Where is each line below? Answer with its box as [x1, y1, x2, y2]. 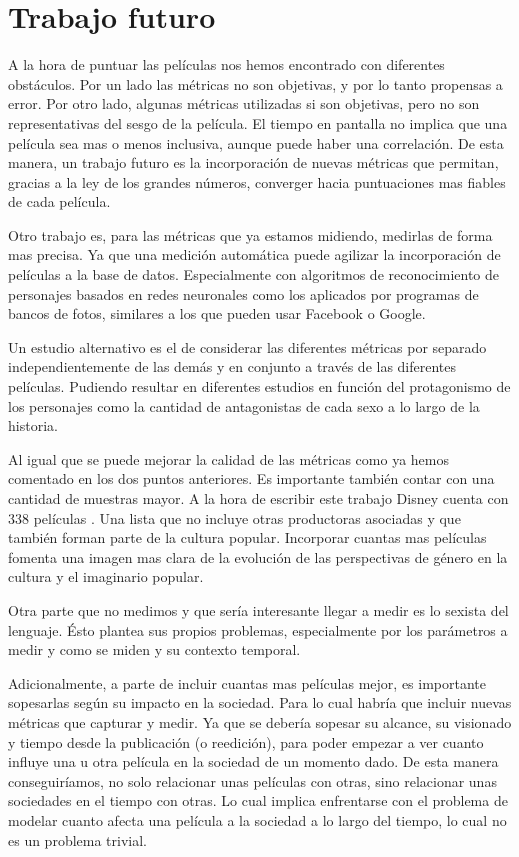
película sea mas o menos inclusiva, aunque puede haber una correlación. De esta [8, 132, 504, 153]
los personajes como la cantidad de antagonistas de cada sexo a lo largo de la [8, 395, 480, 416]
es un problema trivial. [8, 829, 148, 850]
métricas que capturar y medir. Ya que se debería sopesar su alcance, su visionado [8, 711, 512, 732]
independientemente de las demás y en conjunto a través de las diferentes [8, 356, 457, 377]
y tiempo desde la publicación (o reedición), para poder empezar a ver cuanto [8, 731, 484, 752]
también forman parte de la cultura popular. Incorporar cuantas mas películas [8, 527, 487, 548]
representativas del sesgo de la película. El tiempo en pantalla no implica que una [8, 112, 508, 133]
